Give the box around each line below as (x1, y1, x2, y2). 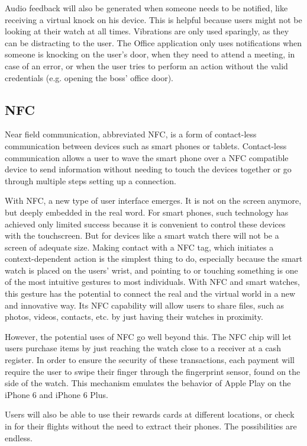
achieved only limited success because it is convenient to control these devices (5, 217, 286, 230)
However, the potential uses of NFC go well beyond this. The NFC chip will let (5, 330, 292, 342)
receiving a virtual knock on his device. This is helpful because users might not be (5, 13, 302, 25)
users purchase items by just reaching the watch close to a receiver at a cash (5, 342, 281, 354)
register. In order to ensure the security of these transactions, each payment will (5, 354, 295, 366)
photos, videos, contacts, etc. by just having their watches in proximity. (5, 310, 263, 323)
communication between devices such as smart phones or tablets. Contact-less (5, 139, 287, 152)
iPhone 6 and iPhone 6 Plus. (5, 388, 108, 400)
